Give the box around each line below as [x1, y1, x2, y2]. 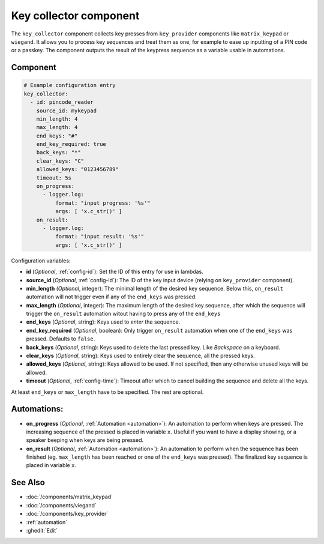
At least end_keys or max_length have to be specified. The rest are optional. [11, 388, 204, 396]
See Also [11, 477, 45, 488]
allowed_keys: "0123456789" [36, 166, 119, 173]
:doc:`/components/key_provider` [26, 510, 109, 518]
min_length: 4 [36, 115, 78, 122]
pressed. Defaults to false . [26, 335, 95, 342]
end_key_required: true [36, 141, 106, 148]
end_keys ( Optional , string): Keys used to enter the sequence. [26, 318, 181, 325]
